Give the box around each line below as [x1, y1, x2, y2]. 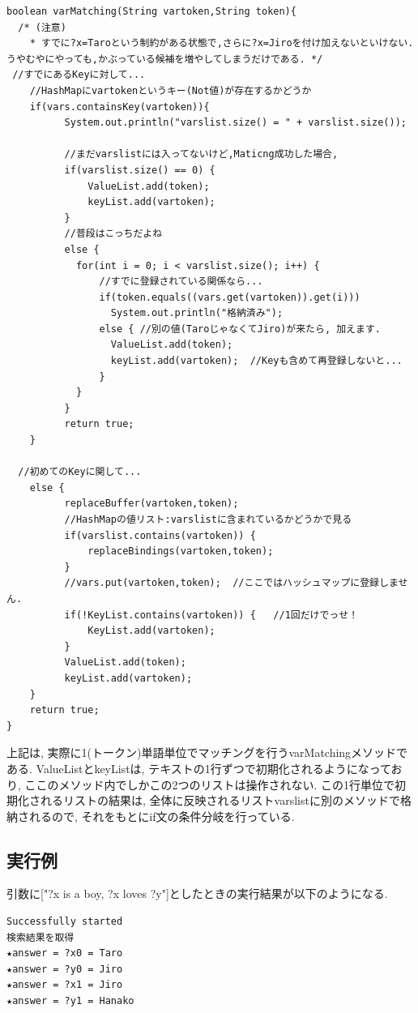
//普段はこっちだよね [64, 228, 163, 240]
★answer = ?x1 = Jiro [6, 979, 123, 991]
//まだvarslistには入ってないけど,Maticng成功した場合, [64, 148, 339, 160]
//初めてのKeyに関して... [18, 466, 142, 478]
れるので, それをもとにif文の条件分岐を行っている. [28, 807, 295, 824]
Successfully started [6, 916, 123, 928]
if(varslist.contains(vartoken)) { [64, 529, 256, 541]
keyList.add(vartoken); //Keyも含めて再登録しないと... [110, 355, 403, 367]
